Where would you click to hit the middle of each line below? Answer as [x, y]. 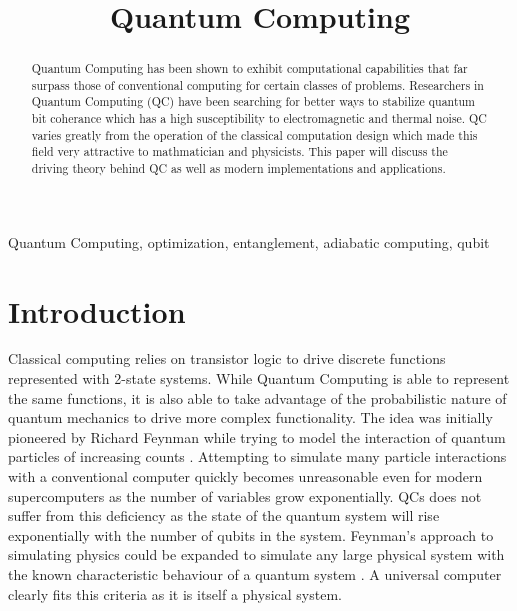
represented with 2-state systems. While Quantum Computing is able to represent [259, 378]
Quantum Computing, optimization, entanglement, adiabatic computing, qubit [249, 241]
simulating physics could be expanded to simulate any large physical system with [256, 554]
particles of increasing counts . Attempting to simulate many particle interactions [257, 456]
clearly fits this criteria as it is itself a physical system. [175, 593]
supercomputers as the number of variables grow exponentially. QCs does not [245, 495]
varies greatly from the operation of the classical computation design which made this [254, 134]
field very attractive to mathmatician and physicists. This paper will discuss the [239, 151]
